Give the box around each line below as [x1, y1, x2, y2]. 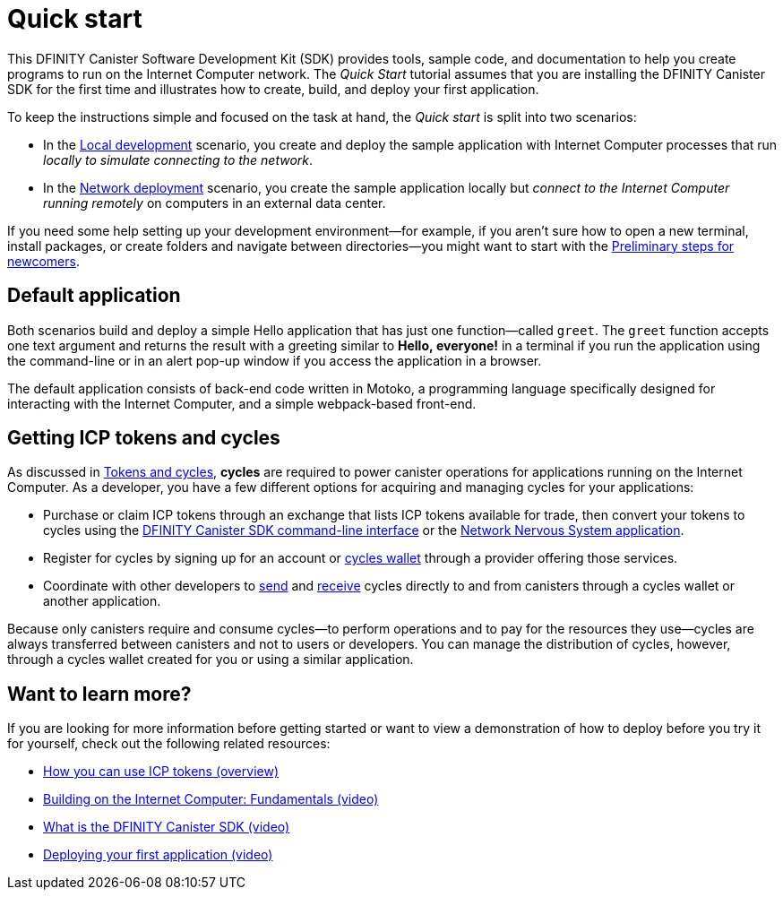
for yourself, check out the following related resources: [7, 736, 331, 752]
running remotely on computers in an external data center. [43, 194, 386, 211]
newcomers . [7, 253, 80, 269]
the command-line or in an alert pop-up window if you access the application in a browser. [7, 352, 542, 368]
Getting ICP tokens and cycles [7, 427, 280, 450]
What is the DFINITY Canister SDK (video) [43, 819, 290, 835]
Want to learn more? [7, 682, 192, 705]
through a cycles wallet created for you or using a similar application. [7, 651, 414, 668]
